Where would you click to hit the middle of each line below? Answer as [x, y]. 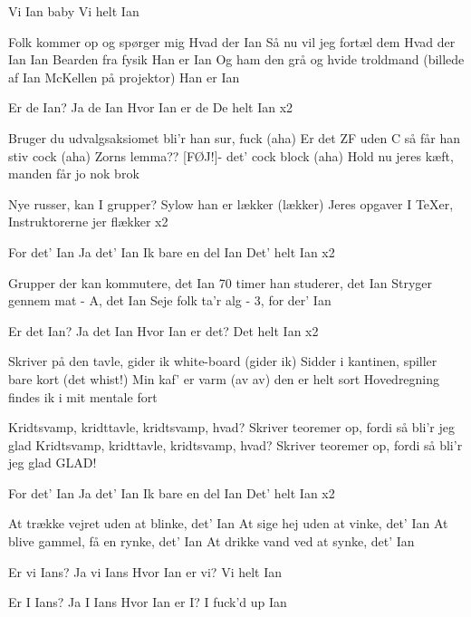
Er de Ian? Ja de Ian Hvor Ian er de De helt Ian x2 [151, 107]
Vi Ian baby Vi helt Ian [74, 11]
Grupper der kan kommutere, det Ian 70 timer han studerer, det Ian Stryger [220, 282]
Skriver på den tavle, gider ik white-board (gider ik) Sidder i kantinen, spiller [223, 361]
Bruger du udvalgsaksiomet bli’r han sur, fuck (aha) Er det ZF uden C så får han [234, 137]
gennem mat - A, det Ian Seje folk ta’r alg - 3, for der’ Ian [170, 300]
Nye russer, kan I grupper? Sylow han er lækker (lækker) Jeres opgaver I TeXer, [231, 203]
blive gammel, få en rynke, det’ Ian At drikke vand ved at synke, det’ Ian [211, 541]
